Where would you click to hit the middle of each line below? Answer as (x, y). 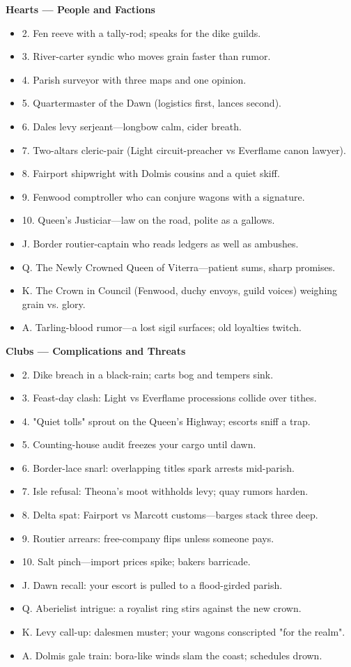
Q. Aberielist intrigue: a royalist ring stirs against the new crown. (162, 608)
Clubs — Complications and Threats (96, 350)
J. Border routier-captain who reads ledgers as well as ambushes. (160, 243)
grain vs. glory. (54, 304)
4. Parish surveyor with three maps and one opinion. (134, 79)
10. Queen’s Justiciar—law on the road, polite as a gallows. (148, 220)
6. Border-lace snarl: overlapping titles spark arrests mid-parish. (158, 467)
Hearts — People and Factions (80, 9)
